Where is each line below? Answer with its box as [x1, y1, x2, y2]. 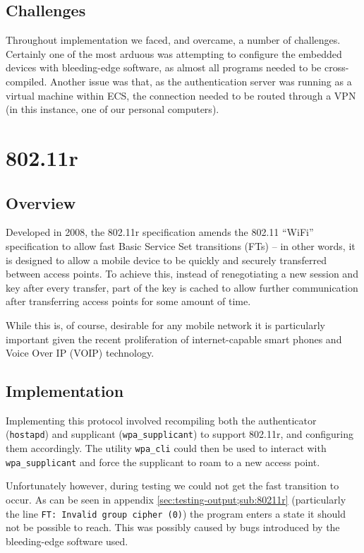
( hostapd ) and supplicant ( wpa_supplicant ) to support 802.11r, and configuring [6, 427, 353, 441]
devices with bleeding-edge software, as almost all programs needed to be [6, 60, 322, 75]
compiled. [6, 73, 47, 88]
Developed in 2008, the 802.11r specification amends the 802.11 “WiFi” [6, 225, 314, 239]
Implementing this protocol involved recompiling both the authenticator [6, 412, 317, 427]
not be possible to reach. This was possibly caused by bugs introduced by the [6, 520, 340, 535]
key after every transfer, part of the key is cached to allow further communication [6, 280, 358, 295]
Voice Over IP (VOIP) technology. [6, 345, 154, 360]
